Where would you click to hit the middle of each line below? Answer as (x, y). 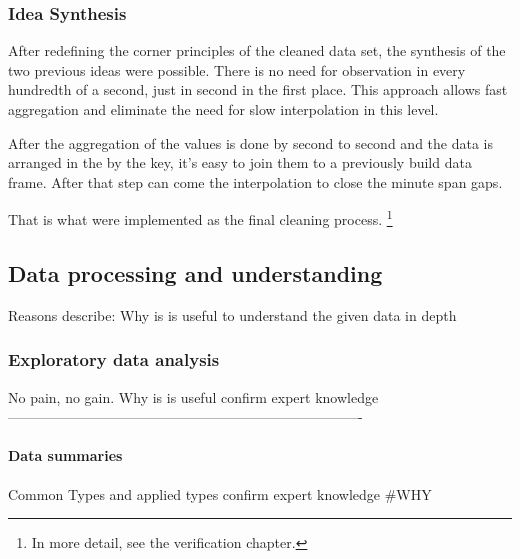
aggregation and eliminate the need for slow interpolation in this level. (223, 109)
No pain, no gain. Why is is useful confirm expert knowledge (193, 396)
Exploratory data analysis (114, 359)
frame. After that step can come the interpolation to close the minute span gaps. (255, 181)
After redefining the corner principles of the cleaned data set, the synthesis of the (257, 50)
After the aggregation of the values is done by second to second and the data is (250, 142)
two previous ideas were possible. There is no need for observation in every (237, 69)
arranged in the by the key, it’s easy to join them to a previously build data (240, 162)
